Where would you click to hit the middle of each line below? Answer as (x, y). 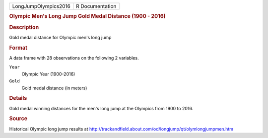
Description (24, 27)
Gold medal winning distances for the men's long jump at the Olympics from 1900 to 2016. (101, 108)
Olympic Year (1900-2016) (48, 74)
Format (18, 48)
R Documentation (96, 6)
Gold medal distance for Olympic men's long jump (60, 37)
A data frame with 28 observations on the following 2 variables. (74, 58)
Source (18, 119)
